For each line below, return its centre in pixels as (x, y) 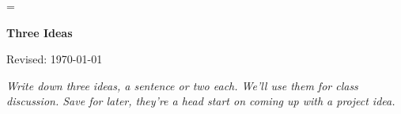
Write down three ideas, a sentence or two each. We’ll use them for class (182, 85)
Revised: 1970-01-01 (55, 59)
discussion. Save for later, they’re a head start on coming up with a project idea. (201, 101)
